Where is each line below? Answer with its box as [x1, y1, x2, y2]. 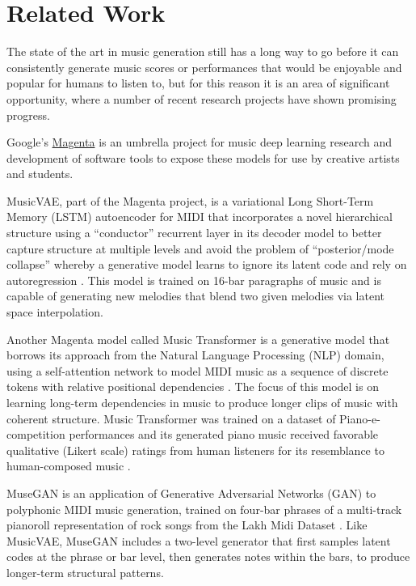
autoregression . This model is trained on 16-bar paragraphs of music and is [6, 271, 381, 288]
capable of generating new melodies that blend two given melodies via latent [6, 287, 385, 304]
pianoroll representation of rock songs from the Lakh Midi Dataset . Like [6, 516, 368, 533]
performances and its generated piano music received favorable [69, 426, 379, 443]
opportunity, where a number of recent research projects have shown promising [6, 90, 397, 107]
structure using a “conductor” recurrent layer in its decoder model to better [6, 224, 382, 241]
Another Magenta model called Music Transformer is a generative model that [6, 330, 390, 347]
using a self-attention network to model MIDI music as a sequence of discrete [6, 362, 389, 379]
